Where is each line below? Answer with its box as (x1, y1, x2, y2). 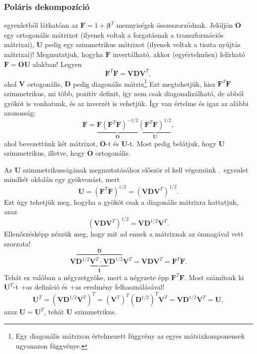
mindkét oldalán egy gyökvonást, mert (4, 174, 120, 184)
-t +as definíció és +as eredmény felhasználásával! (13, 282, 165, 292)
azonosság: (4, 108, 36, 118)
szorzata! (4, 238, 31, 248)
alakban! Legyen (32, 59, 82, 69)
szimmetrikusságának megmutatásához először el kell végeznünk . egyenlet (23, 164, 249, 175)
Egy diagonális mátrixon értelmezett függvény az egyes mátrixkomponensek (15, 331, 245, 341)
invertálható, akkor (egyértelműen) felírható (113, 49, 245, 59)
